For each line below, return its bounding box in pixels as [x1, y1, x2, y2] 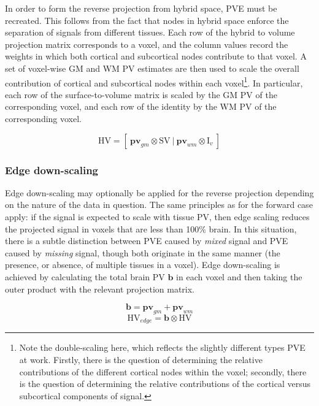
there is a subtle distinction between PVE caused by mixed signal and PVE [5, 234, 288, 247]
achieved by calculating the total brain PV [5, 270, 165, 283]
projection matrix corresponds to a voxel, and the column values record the [5, 37, 288, 50]
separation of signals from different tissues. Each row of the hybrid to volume [5, 26, 295, 39]
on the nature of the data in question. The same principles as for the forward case [5, 198, 313, 211]
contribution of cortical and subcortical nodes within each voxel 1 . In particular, [5, 74, 303, 89]
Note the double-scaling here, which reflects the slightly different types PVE [19, 341, 306, 354]
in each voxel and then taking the [176, 270, 302, 283]
